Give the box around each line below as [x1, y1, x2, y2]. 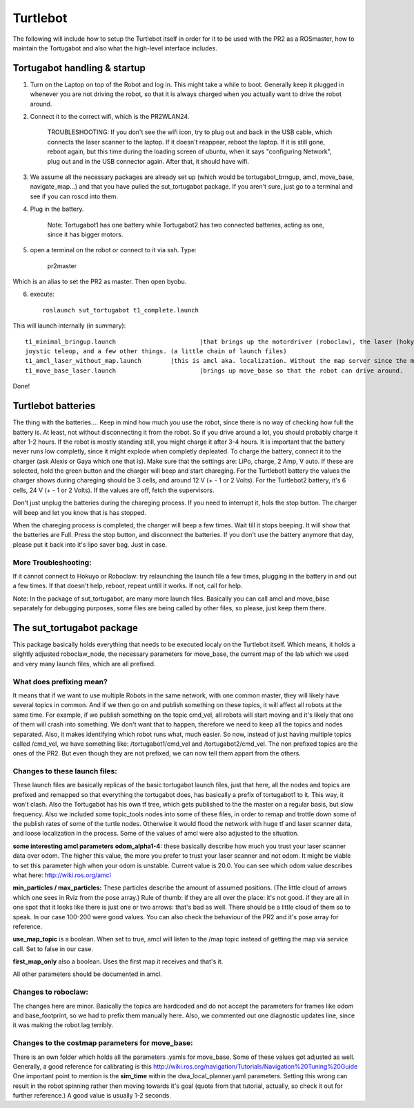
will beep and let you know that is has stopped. [12, 508, 146, 516]
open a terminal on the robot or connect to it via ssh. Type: [30, 246, 197, 254]
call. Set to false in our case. [12, 944, 93, 953]
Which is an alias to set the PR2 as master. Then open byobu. [12, 277, 187, 286]
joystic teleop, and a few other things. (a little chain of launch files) [25, 348, 287, 355]
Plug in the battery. [30, 205, 84, 214]
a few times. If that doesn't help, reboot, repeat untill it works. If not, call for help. [12, 581, 243, 590]
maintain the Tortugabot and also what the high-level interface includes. [12, 44, 217, 52]
